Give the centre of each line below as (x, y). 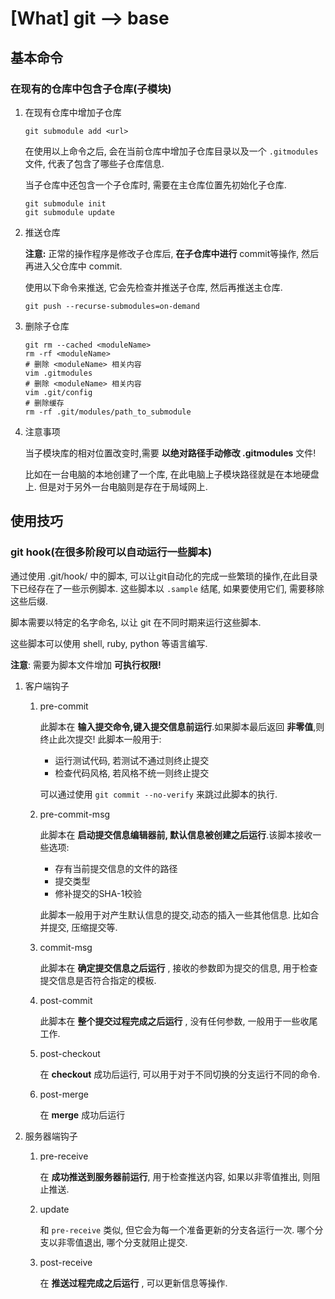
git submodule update (69, 212)
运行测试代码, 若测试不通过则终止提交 (132, 760)
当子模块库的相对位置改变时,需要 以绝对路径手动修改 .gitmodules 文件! (170, 453)
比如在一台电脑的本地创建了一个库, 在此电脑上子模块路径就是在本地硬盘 (172, 474)
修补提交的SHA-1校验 (98, 893)
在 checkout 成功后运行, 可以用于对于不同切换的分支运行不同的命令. (180, 1074)
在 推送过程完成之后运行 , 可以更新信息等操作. (133, 1283)
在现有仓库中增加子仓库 (73, 112)
